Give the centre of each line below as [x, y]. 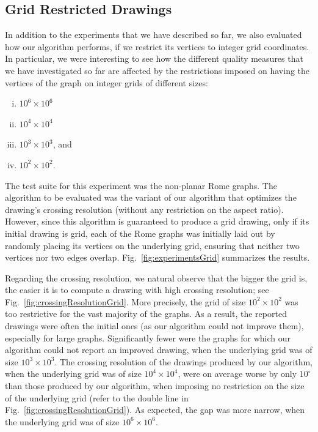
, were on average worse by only [237, 374]
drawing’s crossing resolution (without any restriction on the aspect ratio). [144, 209]
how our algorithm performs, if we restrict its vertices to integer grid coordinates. [157, 46]
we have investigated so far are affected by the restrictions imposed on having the [157, 70]
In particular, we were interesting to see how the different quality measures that [154, 58]
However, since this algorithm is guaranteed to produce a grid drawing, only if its [157, 221]
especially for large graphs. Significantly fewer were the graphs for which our [148, 337]
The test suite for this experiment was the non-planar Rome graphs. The [141, 185]
